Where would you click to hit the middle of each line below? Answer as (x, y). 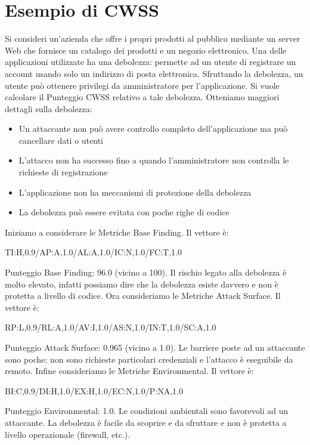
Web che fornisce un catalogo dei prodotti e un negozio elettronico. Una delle (146, 50)
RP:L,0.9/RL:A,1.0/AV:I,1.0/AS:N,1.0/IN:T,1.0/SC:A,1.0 (111, 327)
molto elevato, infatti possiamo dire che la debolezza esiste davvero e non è (142, 284)
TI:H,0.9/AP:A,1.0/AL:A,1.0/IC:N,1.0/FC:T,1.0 (93, 252)
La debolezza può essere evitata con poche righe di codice (124, 212)
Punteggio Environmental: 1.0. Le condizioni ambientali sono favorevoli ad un (147, 411)
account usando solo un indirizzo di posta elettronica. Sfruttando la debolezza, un (154, 73)
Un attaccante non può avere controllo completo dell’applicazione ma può (153, 129)
